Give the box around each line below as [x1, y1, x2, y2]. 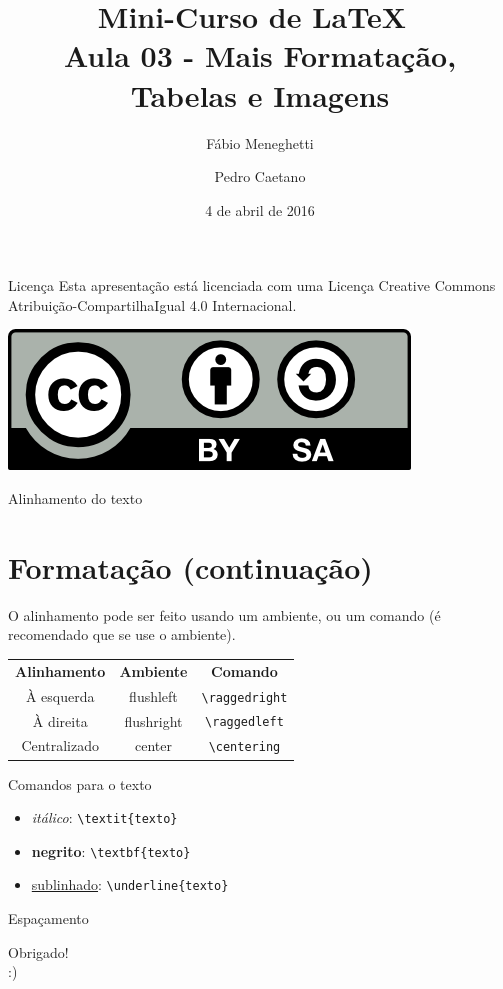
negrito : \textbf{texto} [31, 840, 191, 861]
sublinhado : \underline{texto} [31, 874, 229, 895]
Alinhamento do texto [8, 488, 143, 509]
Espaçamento [8, 908, 89, 929]
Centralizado [21, 735, 99, 756]
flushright [124, 710, 183, 731]
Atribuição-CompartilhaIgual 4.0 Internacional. [8, 294, 297, 315]
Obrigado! [8, 941, 69, 962]
